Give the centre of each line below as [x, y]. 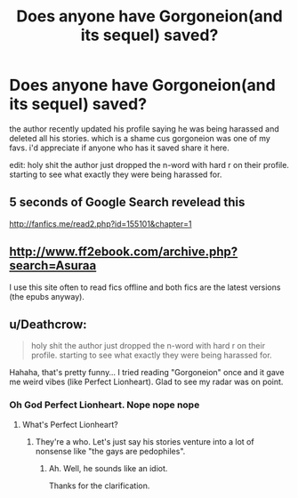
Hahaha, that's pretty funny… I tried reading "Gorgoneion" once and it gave [147, 373]
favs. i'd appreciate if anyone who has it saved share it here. [119, 148]
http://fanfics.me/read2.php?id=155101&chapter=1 [101, 223]
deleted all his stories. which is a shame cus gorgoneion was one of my [140, 138]
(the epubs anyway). [47, 296]
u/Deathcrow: [48, 324]
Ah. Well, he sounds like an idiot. [108, 468]
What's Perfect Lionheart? [70, 424]
